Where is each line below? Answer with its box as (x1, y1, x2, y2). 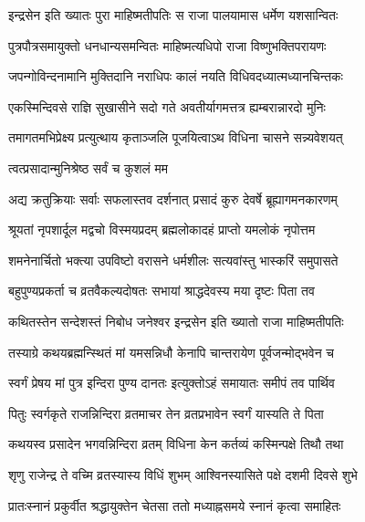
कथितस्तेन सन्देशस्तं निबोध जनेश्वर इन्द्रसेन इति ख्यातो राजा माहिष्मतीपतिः (8, 311, 344, 330)
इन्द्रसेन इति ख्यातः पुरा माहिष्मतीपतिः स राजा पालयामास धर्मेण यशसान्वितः (8, 5, 339, 24)
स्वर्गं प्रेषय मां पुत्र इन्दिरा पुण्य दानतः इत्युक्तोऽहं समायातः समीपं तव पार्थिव (8, 373, 335, 392)
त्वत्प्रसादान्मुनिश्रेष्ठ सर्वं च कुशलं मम (8, 158, 168, 177)
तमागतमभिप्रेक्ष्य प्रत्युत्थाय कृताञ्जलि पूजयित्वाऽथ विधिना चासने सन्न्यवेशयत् (8, 128, 343, 147)
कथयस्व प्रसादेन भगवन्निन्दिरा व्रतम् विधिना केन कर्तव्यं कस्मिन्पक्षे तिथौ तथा (8, 434, 344, 454)
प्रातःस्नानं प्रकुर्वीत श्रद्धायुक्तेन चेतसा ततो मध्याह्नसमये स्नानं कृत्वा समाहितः (8, 496, 341, 515)
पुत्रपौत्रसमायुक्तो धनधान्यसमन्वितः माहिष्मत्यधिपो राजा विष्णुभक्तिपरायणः (8, 36, 327, 55)
